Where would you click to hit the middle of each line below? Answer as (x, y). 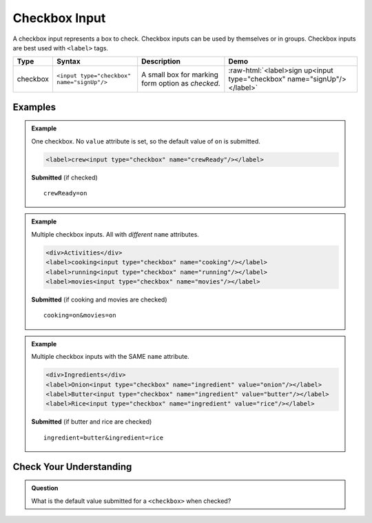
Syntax (68, 61)
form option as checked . (181, 83)
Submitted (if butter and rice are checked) (92, 422)
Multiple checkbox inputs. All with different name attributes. (115, 234)
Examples (34, 107)
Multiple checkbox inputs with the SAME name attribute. (110, 357)
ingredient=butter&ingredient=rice (104, 437)
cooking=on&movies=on (80, 315)
